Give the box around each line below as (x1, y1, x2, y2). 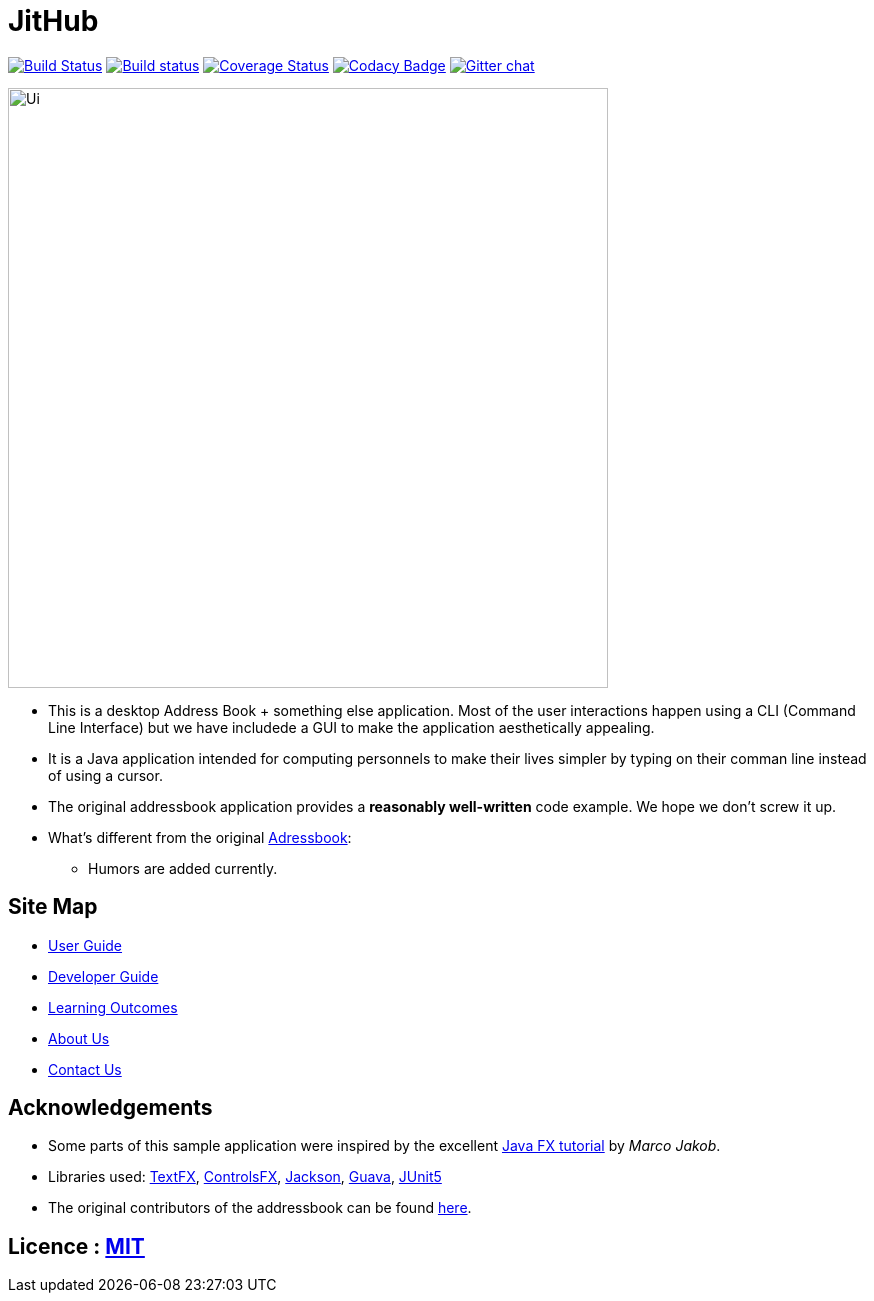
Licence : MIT (8, 1233, 145, 1259)
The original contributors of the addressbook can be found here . (48, 1199, 472, 1217)
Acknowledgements (8, 1095, 213, 1121)
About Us (48, 1029, 110, 1047)
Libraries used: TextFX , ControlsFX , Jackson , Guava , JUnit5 (48, 1168, 442, 1186)
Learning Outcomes (48, 998, 178, 1016)
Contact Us (48, 1060, 122, 1078)
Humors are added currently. (88, 859, 278, 877)
